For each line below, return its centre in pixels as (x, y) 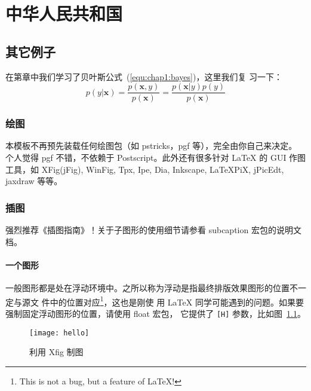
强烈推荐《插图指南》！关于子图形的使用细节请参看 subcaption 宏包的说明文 (153, 230)
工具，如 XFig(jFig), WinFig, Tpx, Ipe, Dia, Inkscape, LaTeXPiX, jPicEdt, (145, 169)
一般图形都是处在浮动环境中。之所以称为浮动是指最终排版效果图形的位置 (147, 288)
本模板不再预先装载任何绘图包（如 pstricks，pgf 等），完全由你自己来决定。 (151, 146)
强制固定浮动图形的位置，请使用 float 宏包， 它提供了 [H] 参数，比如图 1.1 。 (155, 313)
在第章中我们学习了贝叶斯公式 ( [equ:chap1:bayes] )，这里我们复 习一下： (144, 76)
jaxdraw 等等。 (34, 181)
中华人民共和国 (64, 13)
